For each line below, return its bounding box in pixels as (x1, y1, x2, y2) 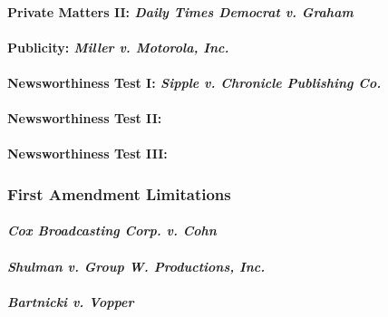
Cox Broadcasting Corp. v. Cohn (7, 221, 217, 240)
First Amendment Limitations (7, 182, 231, 205)
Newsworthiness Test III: (7, 144, 168, 163)
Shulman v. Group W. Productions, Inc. (7, 256, 266, 275)
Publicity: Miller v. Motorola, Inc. (7, 37, 229, 56)
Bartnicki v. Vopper (7, 292, 134, 311)
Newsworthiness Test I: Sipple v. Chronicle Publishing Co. (7, 72, 382, 91)
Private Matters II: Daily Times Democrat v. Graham (7, 2, 354, 21)
